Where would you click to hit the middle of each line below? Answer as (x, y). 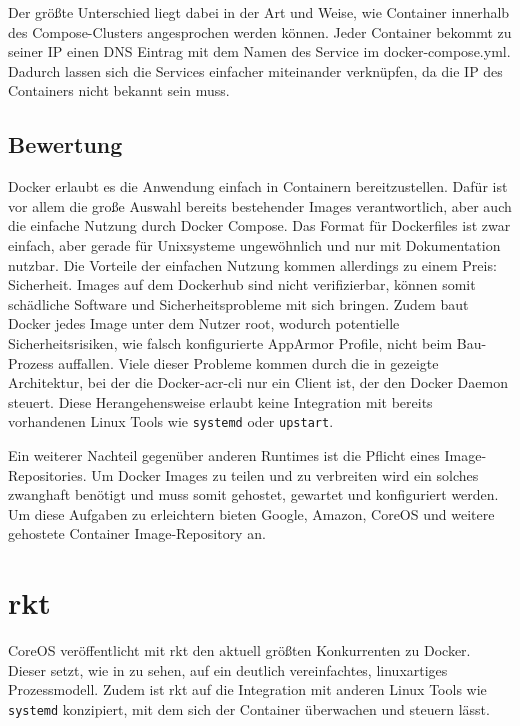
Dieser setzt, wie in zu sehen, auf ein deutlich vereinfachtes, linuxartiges (228, 669)
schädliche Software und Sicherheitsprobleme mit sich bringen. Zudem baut (238, 303)
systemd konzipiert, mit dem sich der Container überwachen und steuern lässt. (249, 708)
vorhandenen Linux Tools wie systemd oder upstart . (171, 421)
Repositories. (47, 474)
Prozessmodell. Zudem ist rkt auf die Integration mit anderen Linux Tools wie (247, 689)
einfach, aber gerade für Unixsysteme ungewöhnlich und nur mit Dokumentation (254, 244)
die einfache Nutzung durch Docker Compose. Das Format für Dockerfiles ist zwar (259, 225)
